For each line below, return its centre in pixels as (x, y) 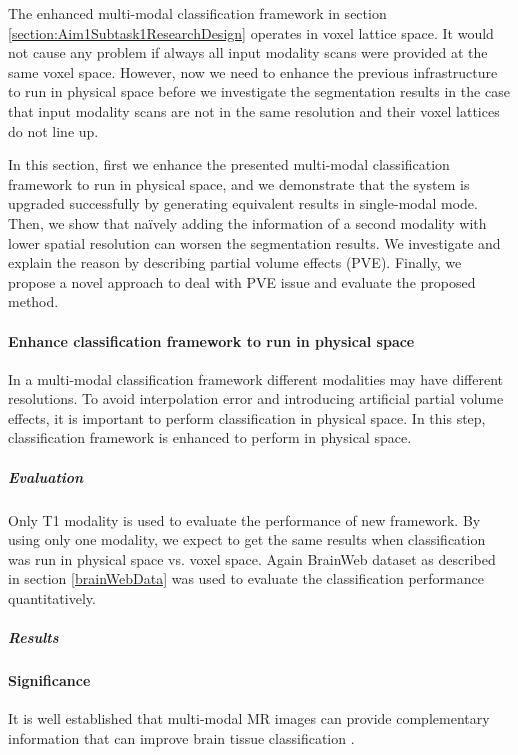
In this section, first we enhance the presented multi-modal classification (229, 164)
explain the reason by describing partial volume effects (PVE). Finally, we (235, 262)
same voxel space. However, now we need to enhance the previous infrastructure (253, 71)
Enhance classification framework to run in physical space (211, 340)
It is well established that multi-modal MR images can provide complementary (249, 718)
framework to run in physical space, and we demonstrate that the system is (239, 183)
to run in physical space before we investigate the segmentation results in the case (259, 91)
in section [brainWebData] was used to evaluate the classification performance (246, 578)
